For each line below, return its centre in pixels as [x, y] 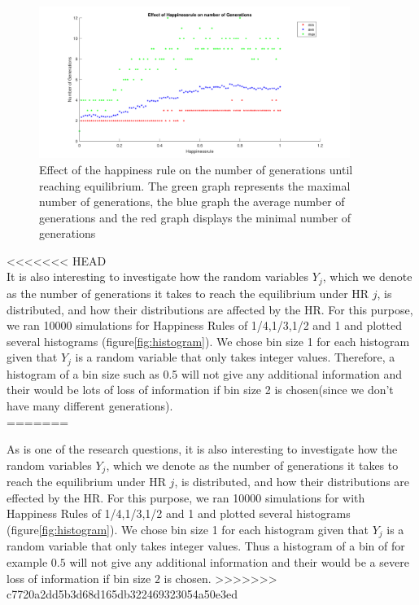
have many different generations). [90, 405]
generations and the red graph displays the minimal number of [195, 217]
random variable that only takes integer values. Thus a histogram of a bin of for [206, 546]
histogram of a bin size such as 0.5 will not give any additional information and [205, 373]
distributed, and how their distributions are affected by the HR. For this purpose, [210, 309]
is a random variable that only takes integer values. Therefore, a [235, 357]
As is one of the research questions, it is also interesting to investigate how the [202, 449]
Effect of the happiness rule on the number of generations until [196, 169]
